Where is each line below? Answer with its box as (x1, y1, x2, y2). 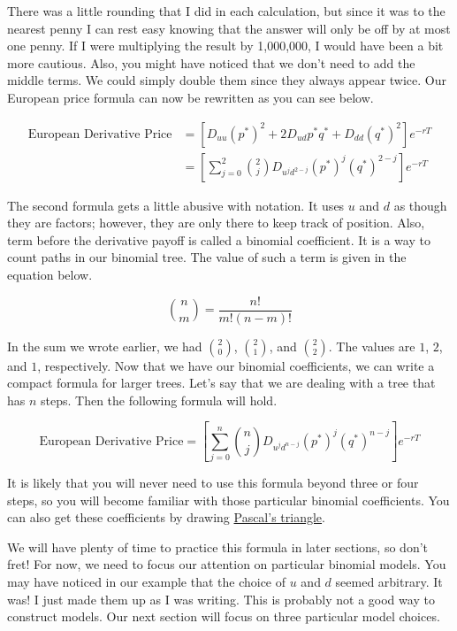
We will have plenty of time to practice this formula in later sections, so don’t (7, 537, 429, 556)
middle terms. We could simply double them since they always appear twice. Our (7, 71, 447, 89)
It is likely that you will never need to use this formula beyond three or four (7, 473, 419, 492)
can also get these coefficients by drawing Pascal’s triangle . (7, 508, 325, 527)
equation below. (7, 265, 93, 283)
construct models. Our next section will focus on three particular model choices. (7, 607, 440, 626)
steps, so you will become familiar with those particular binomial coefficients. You (7, 490, 450, 509)
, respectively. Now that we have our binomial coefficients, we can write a (37, 356, 435, 374)
